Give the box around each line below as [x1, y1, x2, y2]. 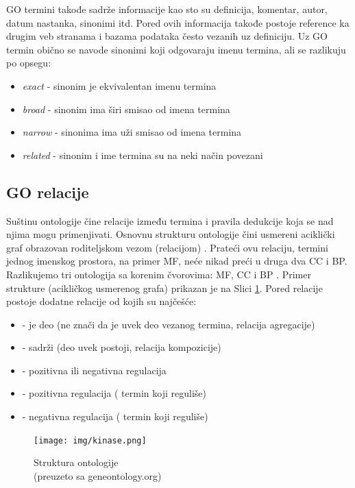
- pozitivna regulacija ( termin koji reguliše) [22, 386, 206, 400]
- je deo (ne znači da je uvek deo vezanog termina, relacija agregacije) [22, 317, 315, 331]
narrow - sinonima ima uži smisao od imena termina [22, 125, 242, 139]
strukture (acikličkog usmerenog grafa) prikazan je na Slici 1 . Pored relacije [6, 280, 323, 295]
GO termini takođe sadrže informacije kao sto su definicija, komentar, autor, [6, 2, 328, 16]
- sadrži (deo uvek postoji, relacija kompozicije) [22, 340, 221, 354]
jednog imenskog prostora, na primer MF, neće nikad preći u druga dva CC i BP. [6, 254, 347, 268]
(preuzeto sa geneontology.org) [34, 468, 162, 483]
